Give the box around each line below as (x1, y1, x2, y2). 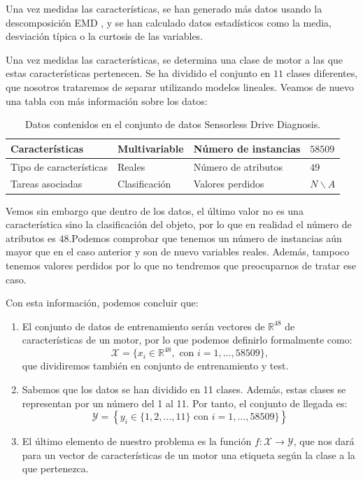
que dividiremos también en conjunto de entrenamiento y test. (22, 358, 289, 373)
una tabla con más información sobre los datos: (6, 93, 208, 108)
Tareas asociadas (10, 176, 83, 191)
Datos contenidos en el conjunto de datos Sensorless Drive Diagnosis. (25, 117, 321, 132)
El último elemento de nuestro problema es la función (22, 434, 252, 449)
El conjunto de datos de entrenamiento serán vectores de (22, 318, 265, 333)
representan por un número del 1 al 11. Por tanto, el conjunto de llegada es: (22, 395, 348, 410)
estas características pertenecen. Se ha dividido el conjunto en (6, 66, 271, 80)
